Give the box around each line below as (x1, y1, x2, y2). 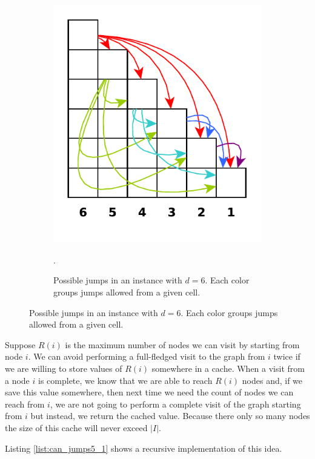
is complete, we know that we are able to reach (38, 374, 213, 386)
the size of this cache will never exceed (5, 421, 148, 434)
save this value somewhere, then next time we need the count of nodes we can (5, 386, 294, 398)
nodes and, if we (242, 374, 303, 386)
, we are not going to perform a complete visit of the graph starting (50, 397, 301, 410)
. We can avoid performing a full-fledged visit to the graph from (28, 350, 265, 363)
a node (5, 374, 30, 386)
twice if (273, 350, 300, 363)
